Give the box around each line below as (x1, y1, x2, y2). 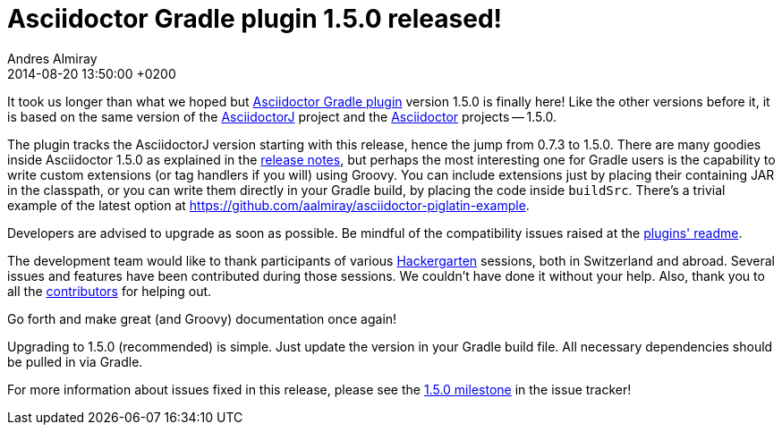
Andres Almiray (7, 50, 98, 66)
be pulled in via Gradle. (7, 353, 143, 369)
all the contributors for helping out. (7, 283, 212, 299)
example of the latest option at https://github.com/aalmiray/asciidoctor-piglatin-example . (7, 197, 530, 213)
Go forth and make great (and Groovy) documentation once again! (7, 310, 397, 326)
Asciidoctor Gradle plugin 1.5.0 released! (7, 4, 502, 34)
